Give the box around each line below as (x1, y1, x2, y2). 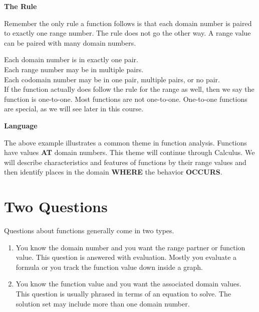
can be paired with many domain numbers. (4, 37, 136, 48)
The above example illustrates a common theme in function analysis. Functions (4, 137, 247, 147)
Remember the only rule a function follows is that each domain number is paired (4, 18, 252, 28)
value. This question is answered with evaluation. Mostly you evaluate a (16, 252, 237, 262)
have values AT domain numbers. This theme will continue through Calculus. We (4, 147, 255, 158)
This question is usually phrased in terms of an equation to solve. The (16, 288, 231, 298)
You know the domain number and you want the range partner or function (16, 242, 245, 252)
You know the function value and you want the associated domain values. (16, 278, 241, 289)
